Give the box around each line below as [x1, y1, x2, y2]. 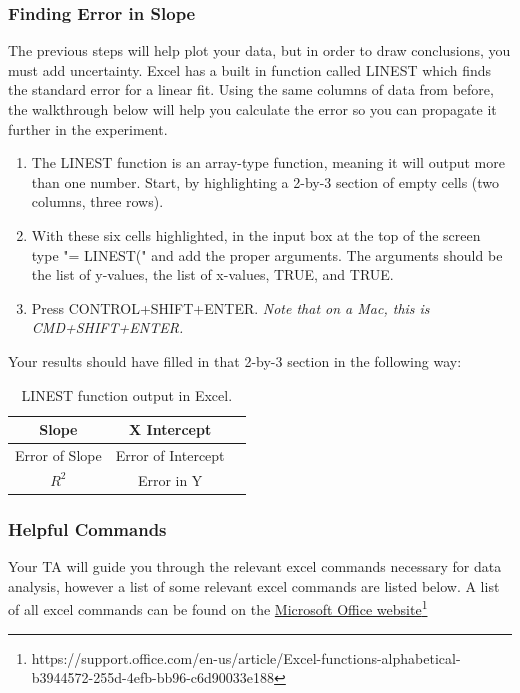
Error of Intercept [115, 444, 225, 465]
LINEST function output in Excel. [21, 384, 233, 405]
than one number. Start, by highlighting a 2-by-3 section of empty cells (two [31, 171, 500, 192]
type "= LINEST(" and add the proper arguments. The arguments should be [31, 244, 503, 265]
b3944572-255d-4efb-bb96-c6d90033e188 [31, 667, 275, 688]
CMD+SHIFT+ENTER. [31, 317, 184, 338]
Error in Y [137, 469, 203, 490]
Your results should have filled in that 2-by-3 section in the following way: [8, 350, 462, 371]
